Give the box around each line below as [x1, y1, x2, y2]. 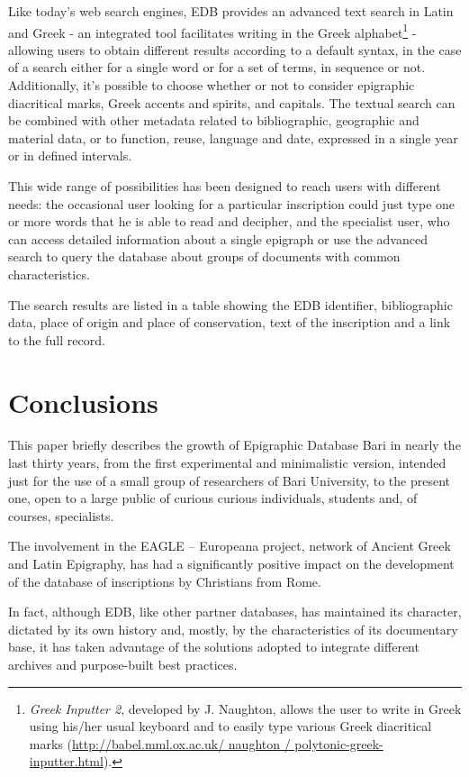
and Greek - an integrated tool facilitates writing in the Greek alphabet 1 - [8, 20, 417, 41]
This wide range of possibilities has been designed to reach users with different [8, 177, 441, 195]
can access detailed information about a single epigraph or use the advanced [8, 229, 428, 248]
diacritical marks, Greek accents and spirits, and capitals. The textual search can [8, 93, 455, 112]
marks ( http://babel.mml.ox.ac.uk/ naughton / [29, 734, 291, 753]
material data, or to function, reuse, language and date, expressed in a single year [8, 128, 458, 147]
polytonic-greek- [294, 734, 383, 753]
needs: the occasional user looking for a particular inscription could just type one [8, 194, 455, 213]
